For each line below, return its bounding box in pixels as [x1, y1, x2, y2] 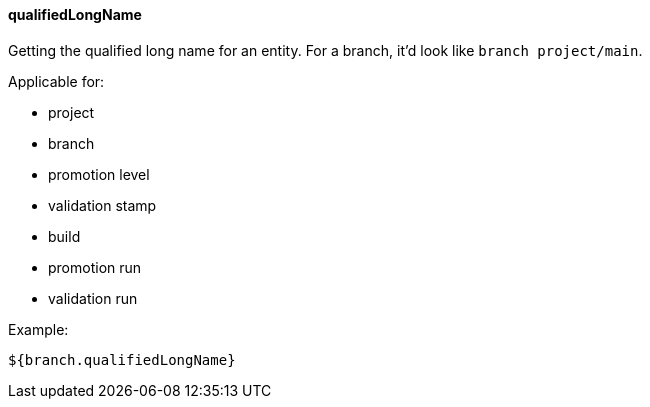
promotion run [48, 258, 142, 276]
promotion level [48, 165, 150, 183]
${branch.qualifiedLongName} [8, 351, 236, 368]
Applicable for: [8, 72, 105, 90]
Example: [8, 320, 69, 338]
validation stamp [48, 196, 157, 214]
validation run [48, 289, 138, 307]
